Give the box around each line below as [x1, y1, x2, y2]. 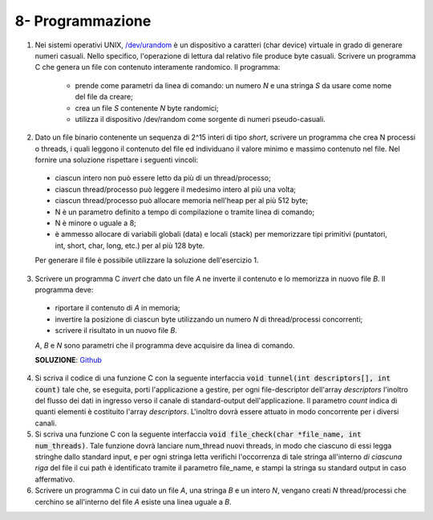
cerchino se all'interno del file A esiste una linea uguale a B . [34, 497, 232, 506]
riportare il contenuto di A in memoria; [55, 303, 180, 313]
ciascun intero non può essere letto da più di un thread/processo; [55, 173, 272, 183]
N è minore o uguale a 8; [55, 218, 136, 228]
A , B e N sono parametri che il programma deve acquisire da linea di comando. [34, 340, 295, 350]
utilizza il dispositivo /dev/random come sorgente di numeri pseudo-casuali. [75, 114, 326, 124]
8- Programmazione [14, 12, 152, 30]
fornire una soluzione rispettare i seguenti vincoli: [34, 155, 199, 165]
